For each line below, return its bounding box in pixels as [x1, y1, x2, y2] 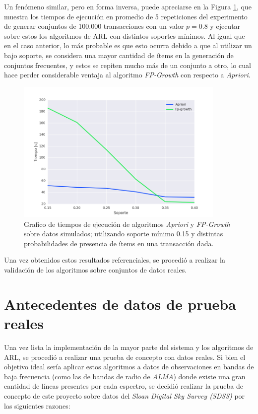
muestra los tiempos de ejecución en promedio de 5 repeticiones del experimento [4, 11, 248, 21]
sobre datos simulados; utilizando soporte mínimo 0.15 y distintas [24, 228, 223, 239]
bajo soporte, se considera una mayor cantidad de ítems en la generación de [4, 50, 234, 60]
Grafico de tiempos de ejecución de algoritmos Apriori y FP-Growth [24, 218, 230, 229]
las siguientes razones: [4, 400, 70, 411]
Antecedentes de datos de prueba [4, 293, 236, 314]
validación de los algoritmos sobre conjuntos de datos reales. [4, 265, 187, 275]
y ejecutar [210, 21, 241, 31]
